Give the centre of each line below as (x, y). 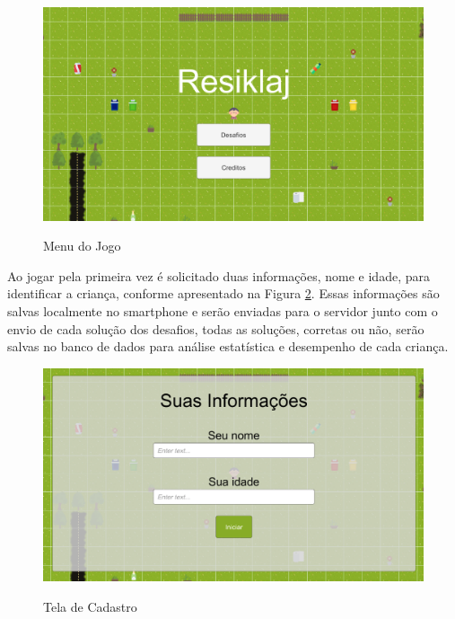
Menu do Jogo (82, 246)
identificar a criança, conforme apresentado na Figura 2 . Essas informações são (223, 293)
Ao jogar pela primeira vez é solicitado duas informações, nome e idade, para (219, 275)
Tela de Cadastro (90, 606)
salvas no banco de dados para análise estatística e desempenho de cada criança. (228, 346)
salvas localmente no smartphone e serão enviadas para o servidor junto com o (223, 311)
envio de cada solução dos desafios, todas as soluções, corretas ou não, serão (216, 328)
